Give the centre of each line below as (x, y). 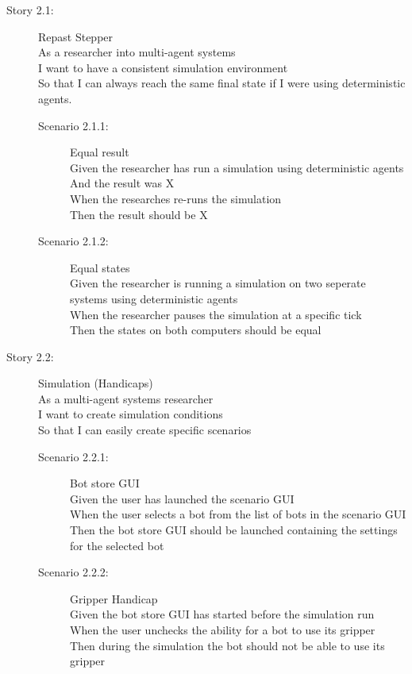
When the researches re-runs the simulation (176, 198)
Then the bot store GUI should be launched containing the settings (234, 530)
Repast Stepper (76, 36)
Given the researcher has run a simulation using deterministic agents (237, 167)
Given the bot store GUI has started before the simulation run (222, 614)
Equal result (100, 152)
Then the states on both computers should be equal (196, 330)
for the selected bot (117, 545)
